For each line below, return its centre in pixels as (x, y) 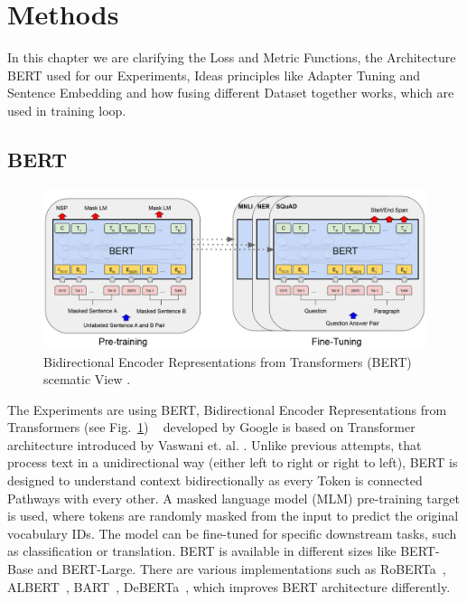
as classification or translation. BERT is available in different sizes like (202, 551)
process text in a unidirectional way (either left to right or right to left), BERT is (233, 462)
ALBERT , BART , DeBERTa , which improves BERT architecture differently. (229, 586)
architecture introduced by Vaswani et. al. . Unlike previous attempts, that (215, 444)
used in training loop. (67, 110)
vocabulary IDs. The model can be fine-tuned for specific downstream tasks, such (232, 533)
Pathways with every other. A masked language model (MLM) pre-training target (233, 498)
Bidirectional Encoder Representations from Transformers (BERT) (228, 361)
